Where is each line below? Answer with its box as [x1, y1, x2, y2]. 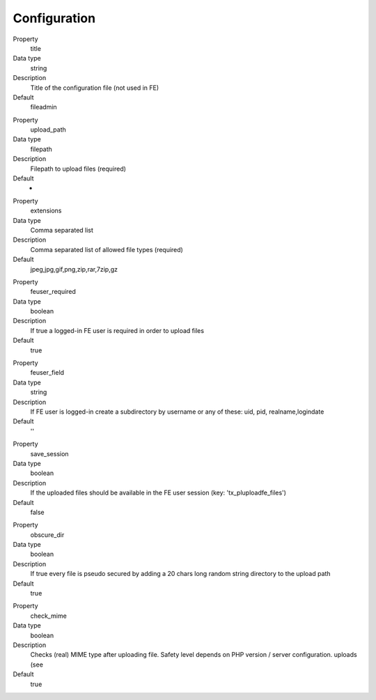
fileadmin [30, 103, 57, 111]
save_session [30, 449, 69, 458]
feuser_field [30, 368, 65, 377]
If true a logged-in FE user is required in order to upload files [30, 326, 205, 334]
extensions [30, 206, 62, 215]
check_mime [30, 612, 68, 620]
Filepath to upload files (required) [30, 164, 127, 173]
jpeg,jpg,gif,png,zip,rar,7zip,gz [30, 265, 118, 273]
